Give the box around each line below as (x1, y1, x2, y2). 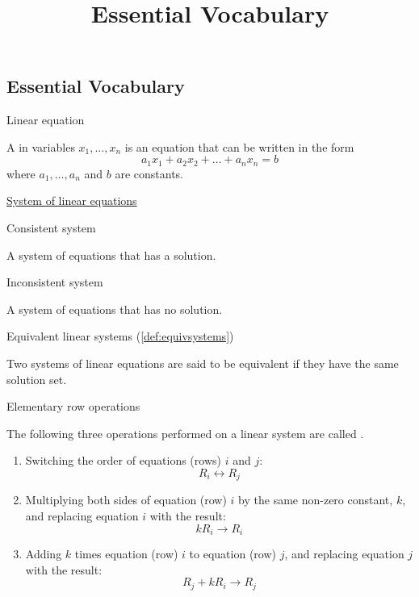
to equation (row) (189, 545, 276, 562)
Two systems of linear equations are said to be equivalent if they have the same (6, 354, 399, 371)
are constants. (115, 165, 184, 182)
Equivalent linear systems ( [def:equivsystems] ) (6, 328, 234, 344)
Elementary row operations (6, 398, 140, 415)
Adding (25, 545, 62, 562)
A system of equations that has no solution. (6, 300, 223, 317)
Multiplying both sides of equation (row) (25, 491, 227, 508)
